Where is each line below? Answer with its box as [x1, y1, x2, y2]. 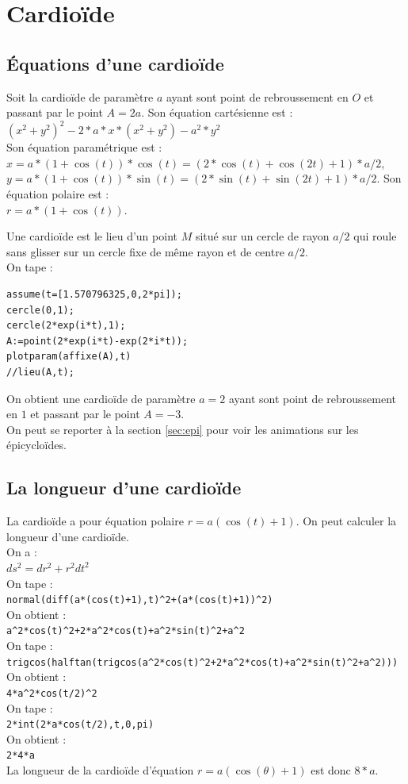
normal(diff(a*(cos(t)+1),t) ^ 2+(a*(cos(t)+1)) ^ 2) [6, 594, 273, 606]
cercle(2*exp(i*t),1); [6, 320, 126, 332]
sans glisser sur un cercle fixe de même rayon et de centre [6, 243, 284, 259]
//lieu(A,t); [6, 366, 74, 378]
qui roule [353, 228, 397, 244]
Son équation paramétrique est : [6, 139, 162, 156]
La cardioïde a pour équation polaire [6, 513, 184, 529]
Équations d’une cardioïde [6, 51, 224, 75]
